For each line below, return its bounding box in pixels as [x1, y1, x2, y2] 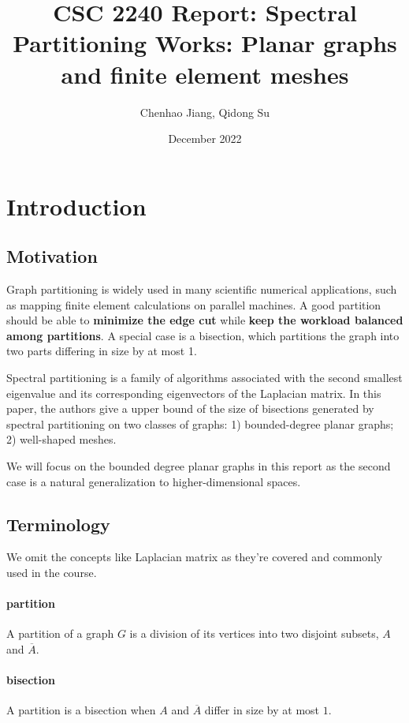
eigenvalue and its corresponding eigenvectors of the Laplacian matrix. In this [6, 384, 381, 401]
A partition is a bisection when [6, 702, 156, 718]
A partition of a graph [6, 625, 114, 642]
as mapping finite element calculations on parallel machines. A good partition [6, 296, 381, 313]
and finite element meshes [61, 58, 349, 90]
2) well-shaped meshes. [6, 431, 117, 448]
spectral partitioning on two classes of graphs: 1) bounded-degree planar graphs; [6, 415, 394, 432]
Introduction [6, 189, 147, 222]
